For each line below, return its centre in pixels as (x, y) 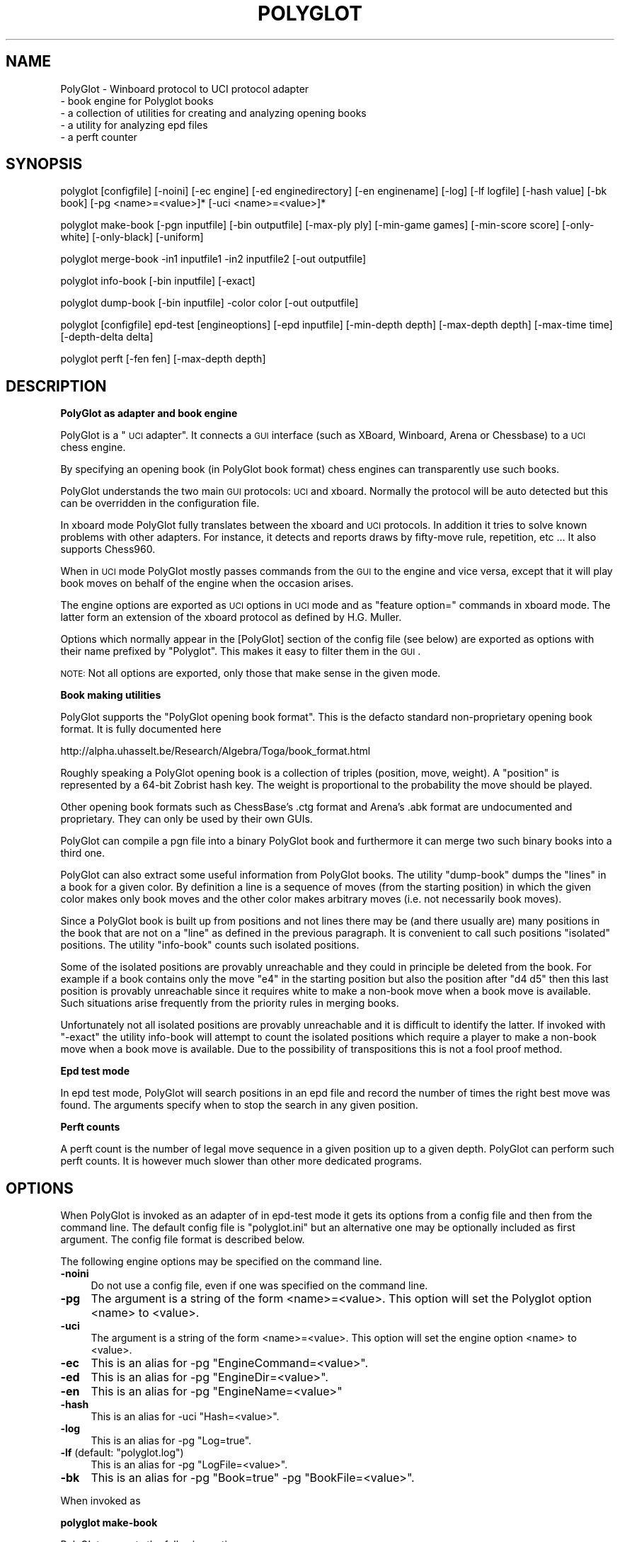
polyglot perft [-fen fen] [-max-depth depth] (163, 359)
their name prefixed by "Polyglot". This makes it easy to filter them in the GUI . (241, 651)
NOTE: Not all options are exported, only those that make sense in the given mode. (251, 673)
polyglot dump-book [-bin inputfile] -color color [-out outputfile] (209, 303)
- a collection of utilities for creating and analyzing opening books (213, 113)
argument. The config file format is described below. (183, 1240)
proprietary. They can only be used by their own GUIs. (186, 819)
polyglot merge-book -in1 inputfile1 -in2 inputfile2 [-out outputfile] (213, 259)
